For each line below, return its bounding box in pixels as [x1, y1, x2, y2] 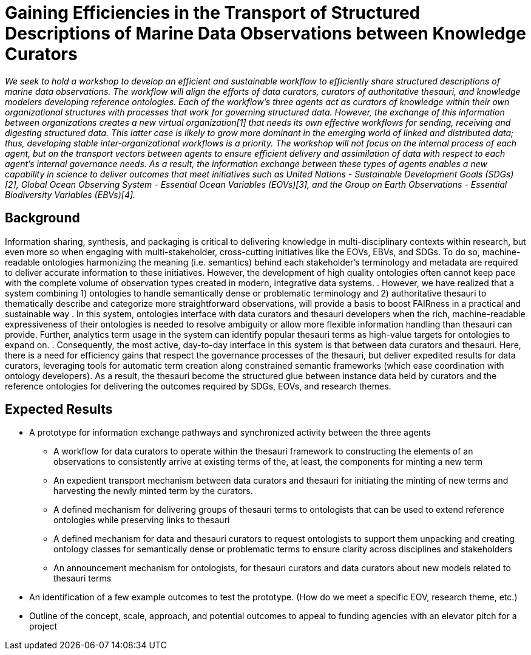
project [29, 621, 58, 632]
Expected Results [5, 402, 113, 417]
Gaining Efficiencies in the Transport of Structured [5, 2, 421, 23]
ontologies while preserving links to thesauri [53, 515, 230, 526]
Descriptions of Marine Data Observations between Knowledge [5, 23, 526, 44]
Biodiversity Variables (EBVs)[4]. [5, 189, 136, 200]
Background [5, 210, 80, 226]
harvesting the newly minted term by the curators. [53, 485, 253, 496]
